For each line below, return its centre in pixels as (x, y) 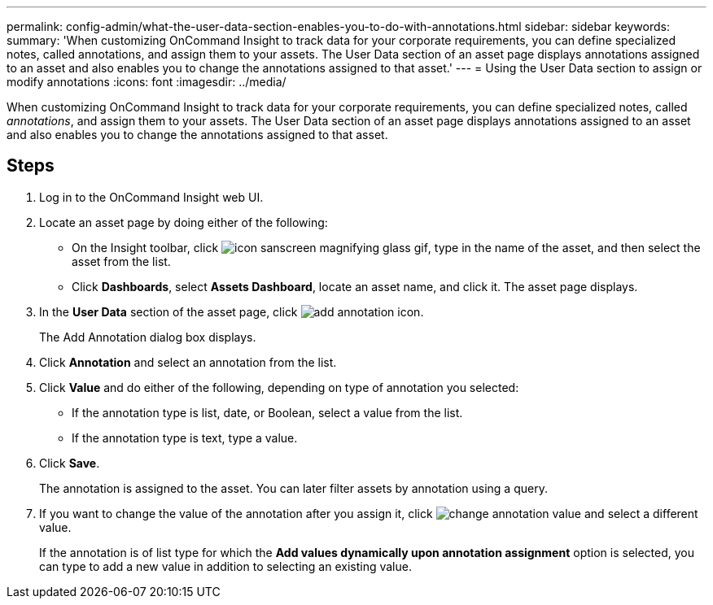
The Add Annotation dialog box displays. (148, 337)
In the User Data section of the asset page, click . (232, 311)
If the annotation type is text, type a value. (185, 437)
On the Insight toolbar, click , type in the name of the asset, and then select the (386, 247)
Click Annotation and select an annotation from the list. (188, 362)
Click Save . (70, 463)
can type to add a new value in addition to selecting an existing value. (225, 566)
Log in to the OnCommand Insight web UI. (151, 197)
